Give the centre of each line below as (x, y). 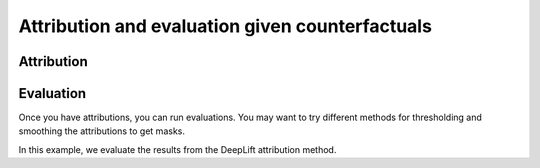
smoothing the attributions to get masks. (101, 131)
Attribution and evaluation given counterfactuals (225, 26)
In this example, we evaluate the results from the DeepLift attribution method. (177, 149)
